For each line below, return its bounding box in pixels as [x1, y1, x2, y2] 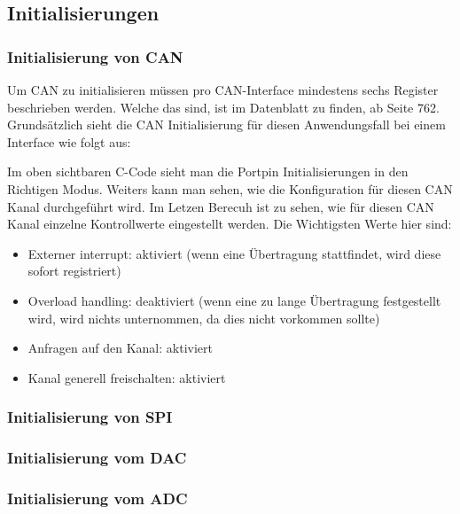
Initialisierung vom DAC [7, 447, 187, 469]
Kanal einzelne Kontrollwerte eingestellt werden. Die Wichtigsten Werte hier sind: [7, 214, 452, 233]
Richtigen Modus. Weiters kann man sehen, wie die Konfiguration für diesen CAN [7, 179, 453, 198]
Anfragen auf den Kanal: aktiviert [27, 339, 213, 357]
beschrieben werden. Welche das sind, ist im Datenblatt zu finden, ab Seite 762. [7, 97, 440, 116]
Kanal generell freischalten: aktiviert [27, 368, 226, 386]
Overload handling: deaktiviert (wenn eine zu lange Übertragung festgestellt [27, 291, 441, 309]
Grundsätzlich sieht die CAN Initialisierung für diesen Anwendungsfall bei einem [7, 115, 446, 134]
